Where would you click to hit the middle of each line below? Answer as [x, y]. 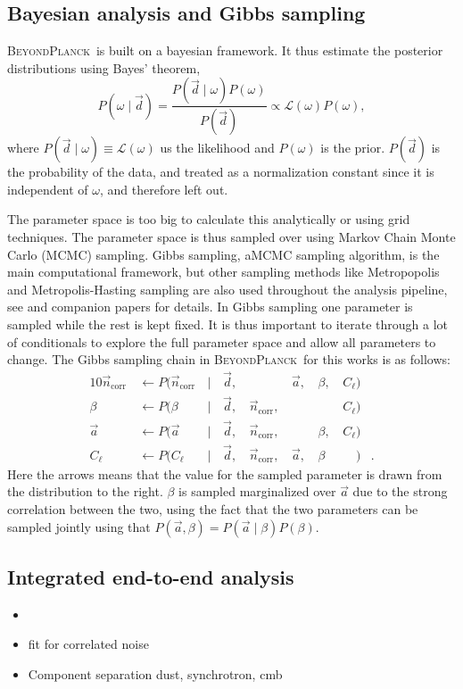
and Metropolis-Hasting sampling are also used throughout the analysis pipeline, [227, 289]
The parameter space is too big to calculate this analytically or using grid [209, 219]
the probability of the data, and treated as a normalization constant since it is [221, 172]
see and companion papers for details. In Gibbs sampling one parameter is [210, 307]
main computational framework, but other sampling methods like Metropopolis [223, 272]
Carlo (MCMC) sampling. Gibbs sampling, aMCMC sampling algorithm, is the [223, 254]
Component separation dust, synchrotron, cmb [155, 673]
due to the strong [400, 491]
